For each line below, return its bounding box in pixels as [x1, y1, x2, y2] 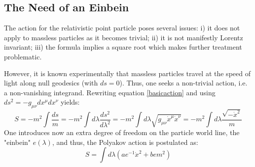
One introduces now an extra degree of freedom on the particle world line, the [4, 127, 240, 138]
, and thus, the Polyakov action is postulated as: [52, 137, 198, 147]
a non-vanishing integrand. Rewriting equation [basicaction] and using [4, 87, 216, 97]
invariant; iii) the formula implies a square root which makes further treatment [4, 42, 242, 52]
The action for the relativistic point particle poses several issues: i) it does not [4, 23, 240, 33]
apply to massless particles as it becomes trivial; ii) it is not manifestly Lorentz [4, 32, 243, 42]
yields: [60, 97, 80, 107]
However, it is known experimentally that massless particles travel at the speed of [4, 68, 251, 78]
